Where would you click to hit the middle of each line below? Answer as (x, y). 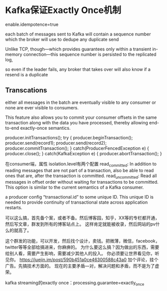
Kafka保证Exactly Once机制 (63, 10)
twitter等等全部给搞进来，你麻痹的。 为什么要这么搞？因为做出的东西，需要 (82, 247)
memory (14, 54)
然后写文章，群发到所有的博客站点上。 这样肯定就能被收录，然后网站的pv (81, 224)
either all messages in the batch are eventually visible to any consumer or (81, 102)
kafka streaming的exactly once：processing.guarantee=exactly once (75, 284)
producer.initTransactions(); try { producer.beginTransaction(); (69, 137)
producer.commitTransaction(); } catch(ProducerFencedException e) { (77, 148)
